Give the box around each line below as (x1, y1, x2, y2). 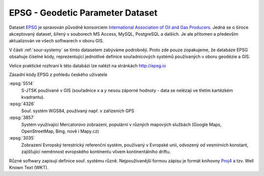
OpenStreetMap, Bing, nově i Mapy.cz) (21, 128, 99, 134)
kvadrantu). (21, 94, 45, 100)
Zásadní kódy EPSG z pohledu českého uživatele (9, 71, 108, 78)
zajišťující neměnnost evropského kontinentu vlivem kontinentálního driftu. (21, 149, 171, 155)
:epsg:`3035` (9, 135, 35, 141)
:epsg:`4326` (9, 101, 35, 107)
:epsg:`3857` (9, 115, 35, 120)
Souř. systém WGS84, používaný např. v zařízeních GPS (21, 108, 134, 114)
